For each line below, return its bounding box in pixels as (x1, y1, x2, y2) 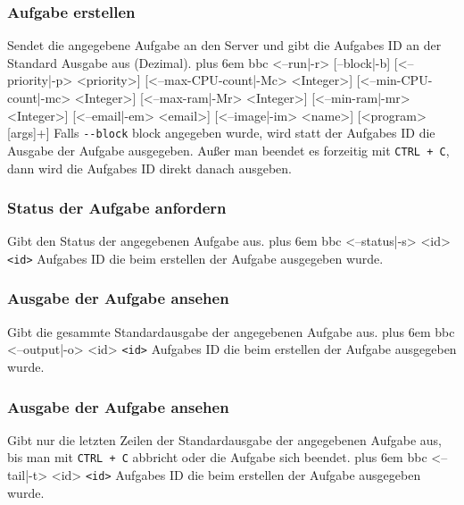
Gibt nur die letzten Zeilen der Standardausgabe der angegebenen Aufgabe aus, (7, 430, 442, 449)
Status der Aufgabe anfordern (7, 197, 227, 219)
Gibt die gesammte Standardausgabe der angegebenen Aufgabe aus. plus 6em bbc (7, 322, 455, 341)
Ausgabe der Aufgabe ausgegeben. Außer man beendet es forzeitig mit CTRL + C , (7, 140, 450, 159)
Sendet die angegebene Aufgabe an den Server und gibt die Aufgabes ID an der (7, 36, 442, 55)
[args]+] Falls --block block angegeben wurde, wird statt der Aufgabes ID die (7, 123, 435, 142)
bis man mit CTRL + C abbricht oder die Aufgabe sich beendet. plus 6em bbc (7, 448, 427, 467)
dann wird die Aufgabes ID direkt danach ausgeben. (7, 158, 292, 177)
